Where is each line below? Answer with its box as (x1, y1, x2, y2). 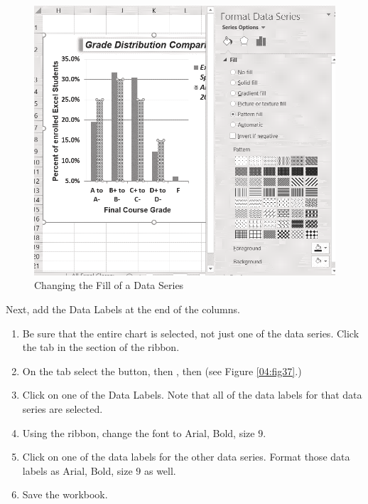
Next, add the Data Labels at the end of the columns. (6, 301, 240, 316)
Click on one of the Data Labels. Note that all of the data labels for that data (22, 387, 362, 402)
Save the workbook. (22, 487, 108, 502)
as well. (144, 463, 176, 478)
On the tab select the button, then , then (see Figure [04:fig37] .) (22, 363, 302, 378)
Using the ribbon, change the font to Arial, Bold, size (22, 425, 255, 440)
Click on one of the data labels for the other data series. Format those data (22, 449, 350, 464)
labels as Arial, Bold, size (22, 463, 133, 478)
